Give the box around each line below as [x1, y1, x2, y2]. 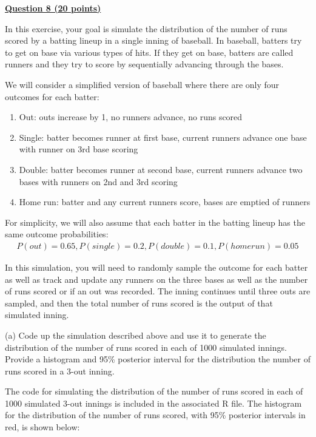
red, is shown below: [5, 421, 80, 433]
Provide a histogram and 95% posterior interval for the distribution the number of [5, 353, 311, 365]
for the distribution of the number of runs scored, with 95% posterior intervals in [5, 408, 306, 421]
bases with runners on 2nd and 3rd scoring [19, 175, 178, 188]
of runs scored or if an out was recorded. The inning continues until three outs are [5, 285, 311, 297]
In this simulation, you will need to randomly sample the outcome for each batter [5, 260, 308, 273]
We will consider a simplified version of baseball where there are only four [5, 78, 280, 90]
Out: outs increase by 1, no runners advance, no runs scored [19, 110, 243, 123]
